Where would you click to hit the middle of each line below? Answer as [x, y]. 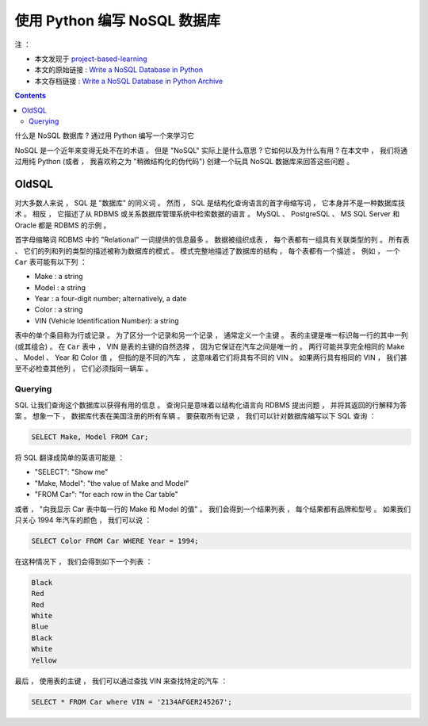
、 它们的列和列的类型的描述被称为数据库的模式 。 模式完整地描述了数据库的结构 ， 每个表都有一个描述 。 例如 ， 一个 [207, 250]
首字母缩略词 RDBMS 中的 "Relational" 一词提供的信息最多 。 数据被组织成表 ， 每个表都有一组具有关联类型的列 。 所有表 [212, 240]
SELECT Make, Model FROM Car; [90, 437]
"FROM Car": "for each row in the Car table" [106, 495]
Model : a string [60, 287]
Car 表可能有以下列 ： [51, 262]
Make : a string [59, 277]
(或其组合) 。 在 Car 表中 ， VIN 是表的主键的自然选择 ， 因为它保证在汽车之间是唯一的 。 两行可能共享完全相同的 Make [210, 346]
